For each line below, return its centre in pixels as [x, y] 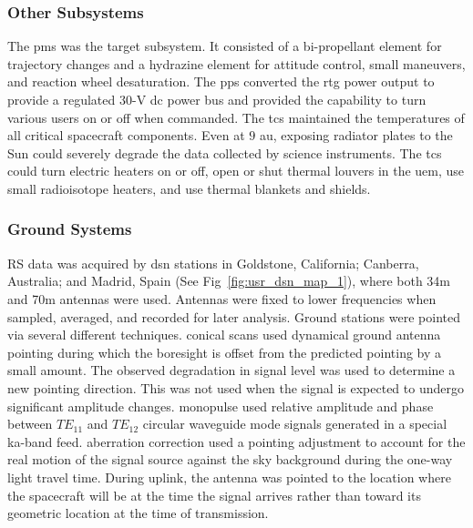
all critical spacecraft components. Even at [126, 135]
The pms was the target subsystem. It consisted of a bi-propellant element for [225, 46]
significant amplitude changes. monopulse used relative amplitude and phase [221, 406]
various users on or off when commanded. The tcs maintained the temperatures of [236, 117]
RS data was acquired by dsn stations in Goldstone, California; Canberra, [213, 263]
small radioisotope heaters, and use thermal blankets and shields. [189, 188]
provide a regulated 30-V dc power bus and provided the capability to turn [217, 99]
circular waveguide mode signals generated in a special [295, 424]
